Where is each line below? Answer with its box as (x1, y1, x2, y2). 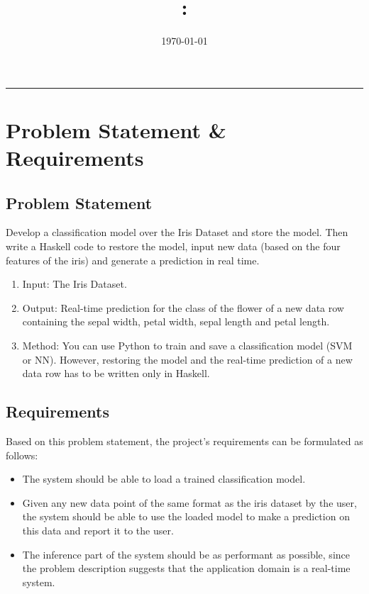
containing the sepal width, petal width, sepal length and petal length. (22, 314, 330, 329)
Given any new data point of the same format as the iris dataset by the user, (22, 495, 357, 510)
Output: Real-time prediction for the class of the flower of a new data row (22, 300, 344, 315)
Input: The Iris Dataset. (22, 276, 127, 291)
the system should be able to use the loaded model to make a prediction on (22, 509, 350, 524)
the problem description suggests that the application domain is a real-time (22, 561, 351, 576)
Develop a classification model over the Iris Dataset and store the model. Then (6, 225, 348, 240)
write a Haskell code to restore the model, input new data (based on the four (6, 239, 341, 254)
